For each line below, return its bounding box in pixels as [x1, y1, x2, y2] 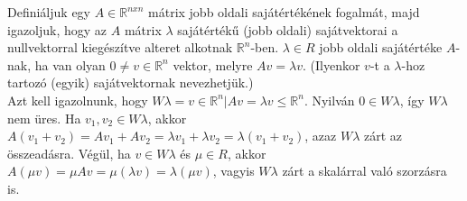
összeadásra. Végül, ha [7, 143, 131, 162]
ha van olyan [34, 55, 106, 74]
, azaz [304, 126, 337, 145]
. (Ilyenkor [302, 55, 360, 74]
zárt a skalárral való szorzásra [282, 161, 447, 180]
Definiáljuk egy [7, 3, 90, 21]
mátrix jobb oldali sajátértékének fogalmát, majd [148, 3, 420, 21]
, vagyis [212, 161, 255, 180]
